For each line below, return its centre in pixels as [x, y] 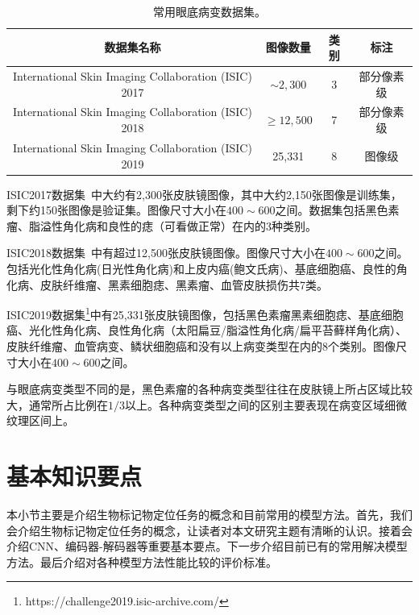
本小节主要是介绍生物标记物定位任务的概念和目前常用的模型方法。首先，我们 [209, 515]
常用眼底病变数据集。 [209, 11]
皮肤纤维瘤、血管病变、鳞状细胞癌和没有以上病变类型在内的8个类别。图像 [201, 346]
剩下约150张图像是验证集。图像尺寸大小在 [116, 210]
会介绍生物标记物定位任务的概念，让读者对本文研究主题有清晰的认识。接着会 [209, 530]
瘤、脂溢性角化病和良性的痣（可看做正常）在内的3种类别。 [162, 225]
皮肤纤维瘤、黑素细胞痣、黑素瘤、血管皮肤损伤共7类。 [184, 284]
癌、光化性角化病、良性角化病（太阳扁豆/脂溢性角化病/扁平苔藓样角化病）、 [207, 330]
